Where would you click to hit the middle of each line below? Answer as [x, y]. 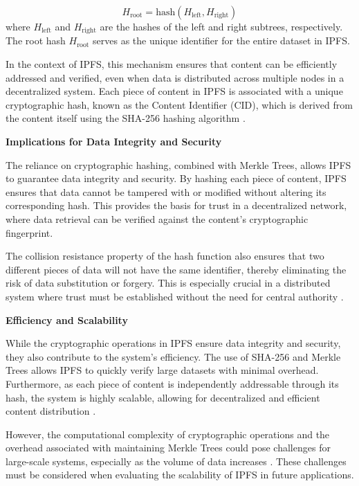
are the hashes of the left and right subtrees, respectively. [221, 26]
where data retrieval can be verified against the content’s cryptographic [157, 218]
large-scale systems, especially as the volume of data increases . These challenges [176, 461]
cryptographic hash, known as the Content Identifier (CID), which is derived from [179, 104]
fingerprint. [29, 232]
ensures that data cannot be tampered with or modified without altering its [166, 191]
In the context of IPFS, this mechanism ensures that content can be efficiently [172, 64]
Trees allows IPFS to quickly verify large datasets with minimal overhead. [162, 370]
